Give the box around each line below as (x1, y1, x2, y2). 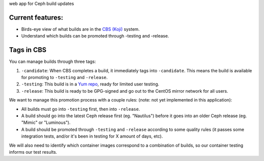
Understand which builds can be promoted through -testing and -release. (21, 33, 169, 39)
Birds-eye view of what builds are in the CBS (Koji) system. (21, 26, 140, 32)
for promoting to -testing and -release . (21, 74, 108, 80)
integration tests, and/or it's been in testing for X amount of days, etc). (21, 133, 163, 139)
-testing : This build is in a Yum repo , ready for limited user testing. (21, 81, 159, 87)
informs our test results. (9, 149, 57, 155)
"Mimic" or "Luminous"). (21, 120, 71, 125)
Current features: (9, 13, 64, 21)
